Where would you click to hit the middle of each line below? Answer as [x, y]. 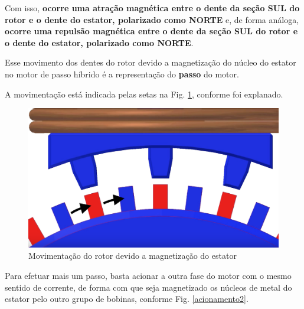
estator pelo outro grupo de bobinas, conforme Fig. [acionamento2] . [127, 299]
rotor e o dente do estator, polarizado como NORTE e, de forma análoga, [152, 19]
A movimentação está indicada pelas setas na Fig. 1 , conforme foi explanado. [144, 94]
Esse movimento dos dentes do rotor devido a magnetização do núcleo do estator [151, 62]
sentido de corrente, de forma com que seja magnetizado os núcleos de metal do [148, 287]
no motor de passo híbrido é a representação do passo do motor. [122, 74]
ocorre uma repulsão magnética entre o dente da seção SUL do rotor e [151, 31]
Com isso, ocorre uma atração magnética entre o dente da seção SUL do [152, 8]
